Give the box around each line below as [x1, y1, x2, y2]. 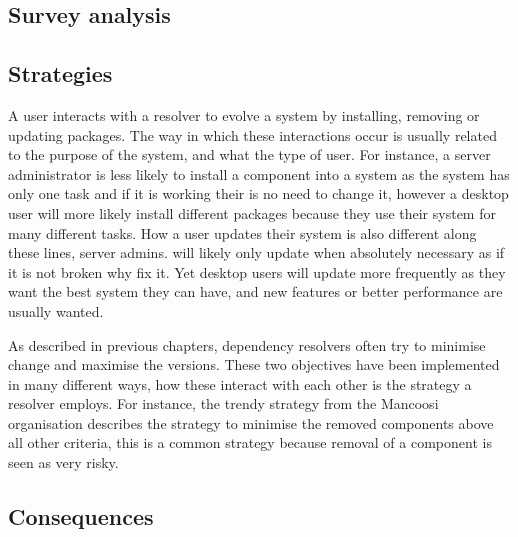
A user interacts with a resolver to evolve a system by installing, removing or [8, 104, 480, 125]
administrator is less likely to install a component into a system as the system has [8, 163, 510, 184]
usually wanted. [8, 300, 104, 321]
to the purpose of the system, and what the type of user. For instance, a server [8, 144, 491, 165]
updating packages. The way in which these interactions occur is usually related [8, 124, 497, 145]
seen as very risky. [8, 452, 119, 473]
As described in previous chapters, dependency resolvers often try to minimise [8, 334, 486, 355]
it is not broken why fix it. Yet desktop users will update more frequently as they [8, 261, 506, 282]
